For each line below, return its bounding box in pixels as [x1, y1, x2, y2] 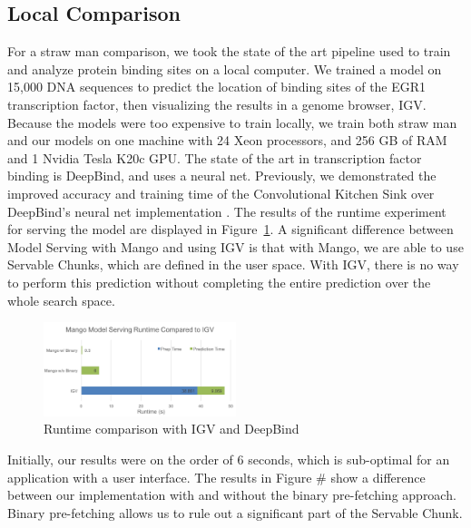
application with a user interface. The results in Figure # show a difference [7, 467, 426, 486]
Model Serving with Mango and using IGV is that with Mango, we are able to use [7, 237, 464, 256]
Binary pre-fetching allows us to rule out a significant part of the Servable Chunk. [7, 503, 463, 522]
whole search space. [7, 290, 115, 309]
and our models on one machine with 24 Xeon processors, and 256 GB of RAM [7, 131, 447, 150]
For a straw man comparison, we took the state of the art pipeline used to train [7, 42, 451, 61]
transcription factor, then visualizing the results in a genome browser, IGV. [7, 94, 427, 113]
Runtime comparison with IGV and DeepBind [44, 419, 299, 438]
